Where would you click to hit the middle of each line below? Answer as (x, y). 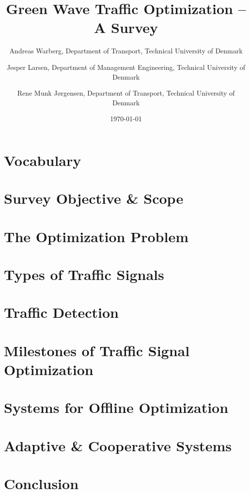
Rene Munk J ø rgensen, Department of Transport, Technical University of (126, 93)
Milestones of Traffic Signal (97, 350)
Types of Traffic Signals (84, 274)
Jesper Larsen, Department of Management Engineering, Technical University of (126, 67)
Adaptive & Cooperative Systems (118, 445)
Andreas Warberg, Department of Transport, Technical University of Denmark (126, 51)
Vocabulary (43, 160)
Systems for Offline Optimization (116, 407)
